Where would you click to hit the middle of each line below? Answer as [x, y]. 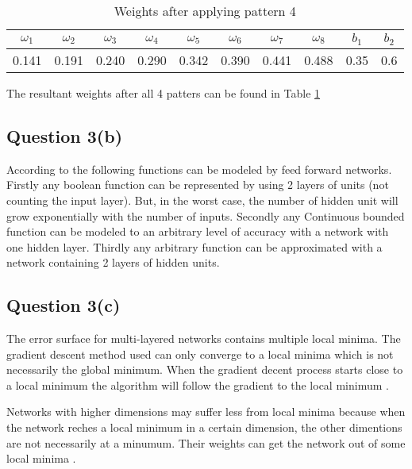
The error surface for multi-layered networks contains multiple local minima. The [204, 338]
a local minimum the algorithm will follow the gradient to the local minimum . [198, 384]
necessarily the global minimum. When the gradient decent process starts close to [205, 369]
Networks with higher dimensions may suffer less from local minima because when [206, 411]
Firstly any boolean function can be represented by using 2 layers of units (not [198, 185]
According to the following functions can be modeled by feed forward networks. [199, 169]
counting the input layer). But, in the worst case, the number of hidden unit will [202, 200]
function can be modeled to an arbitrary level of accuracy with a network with [198, 231]
